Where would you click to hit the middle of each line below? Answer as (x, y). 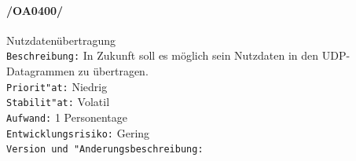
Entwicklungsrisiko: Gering (78, 132)
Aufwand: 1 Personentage (67, 117)
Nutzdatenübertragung (61, 40)
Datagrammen (40, 71)
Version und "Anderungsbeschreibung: (105, 150)
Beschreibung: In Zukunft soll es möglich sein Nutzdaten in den (163, 55)
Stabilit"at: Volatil (58, 102)
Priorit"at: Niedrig (57, 86)
